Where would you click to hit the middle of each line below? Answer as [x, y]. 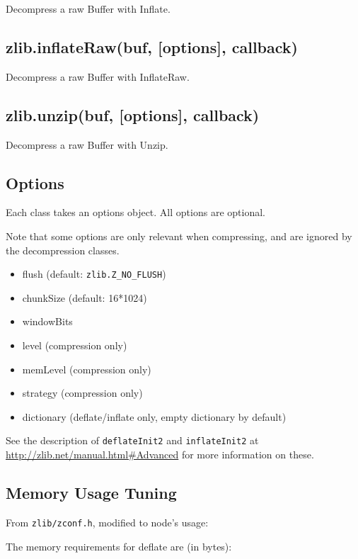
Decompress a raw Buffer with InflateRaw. [98, 76]
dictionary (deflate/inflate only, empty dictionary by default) [154, 416]
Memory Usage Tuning [91, 493]
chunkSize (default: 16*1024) [85, 297]
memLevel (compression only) [87, 369]
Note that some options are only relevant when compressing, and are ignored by [179, 236]
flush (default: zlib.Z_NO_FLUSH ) [94, 274]
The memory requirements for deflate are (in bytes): [119, 546]
